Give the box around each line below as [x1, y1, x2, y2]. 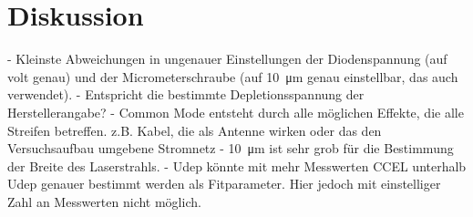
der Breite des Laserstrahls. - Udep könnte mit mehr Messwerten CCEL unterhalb [7, 156, 467, 175]
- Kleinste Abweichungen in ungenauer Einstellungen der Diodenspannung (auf [7, 49, 447, 68]
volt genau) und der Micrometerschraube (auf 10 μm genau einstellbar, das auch [7, 67, 458, 86]
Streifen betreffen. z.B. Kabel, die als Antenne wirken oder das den [7, 120, 382, 139]
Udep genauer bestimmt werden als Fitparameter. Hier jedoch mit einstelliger [7, 174, 441, 193]
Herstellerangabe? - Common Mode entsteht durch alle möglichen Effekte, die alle [7, 102, 464, 121]
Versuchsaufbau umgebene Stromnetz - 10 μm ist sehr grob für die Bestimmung [7, 139, 454, 158]
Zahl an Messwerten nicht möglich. [7, 191, 201, 211]
